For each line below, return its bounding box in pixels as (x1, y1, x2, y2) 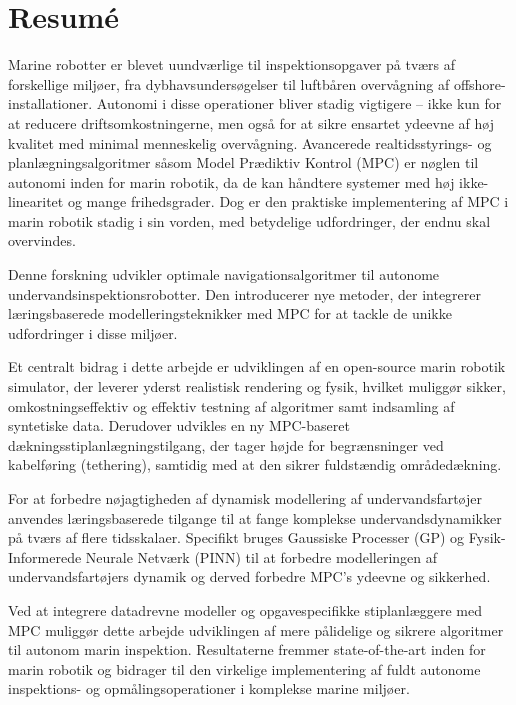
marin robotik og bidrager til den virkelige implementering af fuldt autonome (8, 658, 481, 679)
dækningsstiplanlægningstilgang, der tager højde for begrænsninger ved (8, 434, 444, 455)
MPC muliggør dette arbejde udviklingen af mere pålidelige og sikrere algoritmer (8, 619, 504, 640)
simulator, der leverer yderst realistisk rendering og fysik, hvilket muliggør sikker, (8, 376, 506, 397)
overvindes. (8, 230, 76, 251)
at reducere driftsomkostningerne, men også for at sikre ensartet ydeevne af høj (8, 112, 494, 133)
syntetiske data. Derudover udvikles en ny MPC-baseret (8, 415, 350, 436)
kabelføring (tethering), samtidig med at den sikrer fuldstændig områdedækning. (8, 454, 502, 475)
